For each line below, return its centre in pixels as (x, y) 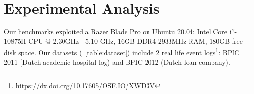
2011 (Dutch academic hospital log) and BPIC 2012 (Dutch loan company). (117, 62)
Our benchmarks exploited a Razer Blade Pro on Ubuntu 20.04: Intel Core (116, 31)
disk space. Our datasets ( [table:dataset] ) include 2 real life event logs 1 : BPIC (122, 51)
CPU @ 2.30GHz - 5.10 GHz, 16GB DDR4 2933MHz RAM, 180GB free (136, 41)
